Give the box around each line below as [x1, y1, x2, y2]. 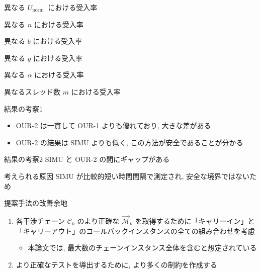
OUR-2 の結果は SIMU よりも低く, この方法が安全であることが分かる [16, 137, 243, 147]
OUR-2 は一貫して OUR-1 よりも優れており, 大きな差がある [16, 120, 211, 131]
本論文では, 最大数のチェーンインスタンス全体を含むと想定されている [28, 242, 257, 253]
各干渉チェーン [16, 215, 65, 226]
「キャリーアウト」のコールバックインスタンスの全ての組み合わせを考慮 [16, 225, 255, 236]
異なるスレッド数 [4, 86, 60, 97]
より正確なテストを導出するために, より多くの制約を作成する [16, 259, 217, 269]
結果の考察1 [4, 103, 43, 114]
